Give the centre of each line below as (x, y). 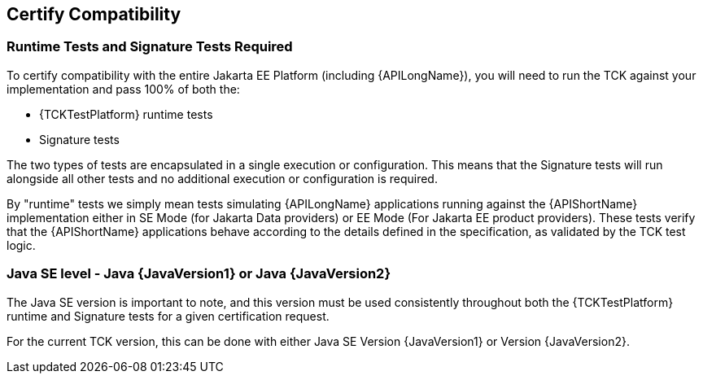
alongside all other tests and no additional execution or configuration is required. (222, 178)
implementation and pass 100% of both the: (123, 89)
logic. (21, 245)
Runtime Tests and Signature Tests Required (150, 47)
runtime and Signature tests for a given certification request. (168, 316)
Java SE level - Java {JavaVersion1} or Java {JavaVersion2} (199, 274)
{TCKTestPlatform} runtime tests (126, 114)
